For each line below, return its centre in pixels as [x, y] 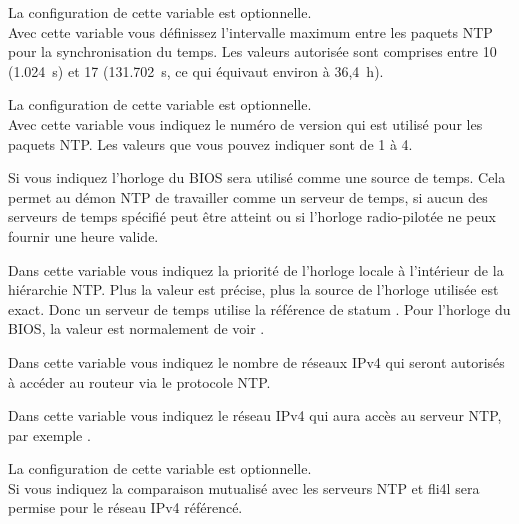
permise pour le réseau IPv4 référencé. [125, 507]
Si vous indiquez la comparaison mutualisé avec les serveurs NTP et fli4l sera [244, 487]
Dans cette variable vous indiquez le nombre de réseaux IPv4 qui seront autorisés [256, 361]
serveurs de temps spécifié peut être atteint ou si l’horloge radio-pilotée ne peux [252, 216]
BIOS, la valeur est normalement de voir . [136, 328]
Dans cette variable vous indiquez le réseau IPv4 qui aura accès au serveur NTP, [255, 415]
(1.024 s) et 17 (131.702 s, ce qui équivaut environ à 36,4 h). [196, 70]
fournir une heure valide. [83, 235]
